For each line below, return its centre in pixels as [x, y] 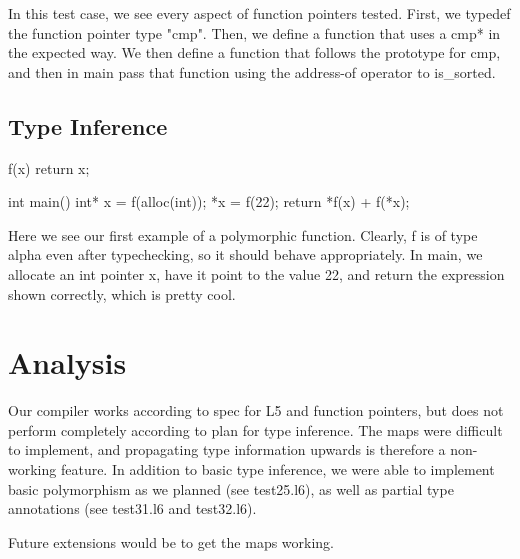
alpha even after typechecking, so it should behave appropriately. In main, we [245, 254]
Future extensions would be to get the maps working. [171, 541]
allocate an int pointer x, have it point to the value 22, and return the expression [256, 273]
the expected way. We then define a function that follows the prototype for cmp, [254, 52]
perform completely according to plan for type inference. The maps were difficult [255, 429]
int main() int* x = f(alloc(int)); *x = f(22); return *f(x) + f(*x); [209, 201]
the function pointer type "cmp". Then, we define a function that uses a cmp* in [254, 32]
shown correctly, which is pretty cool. [122, 293]
